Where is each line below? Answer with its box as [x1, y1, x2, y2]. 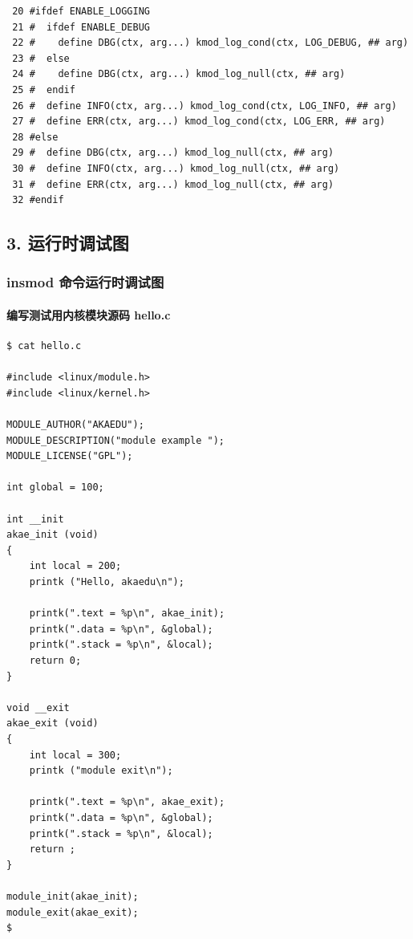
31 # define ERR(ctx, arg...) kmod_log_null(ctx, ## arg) [12, 178, 334, 190]
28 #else [12, 131, 59, 143]
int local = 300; [29, 749, 122, 761]
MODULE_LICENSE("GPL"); [6, 450, 133, 462]
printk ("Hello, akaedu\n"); [29, 576, 184, 588]
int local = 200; [29, 560, 122, 572]
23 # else [12, 52, 70, 64]
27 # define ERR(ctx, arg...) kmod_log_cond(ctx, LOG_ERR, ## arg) [12, 116, 386, 128]
